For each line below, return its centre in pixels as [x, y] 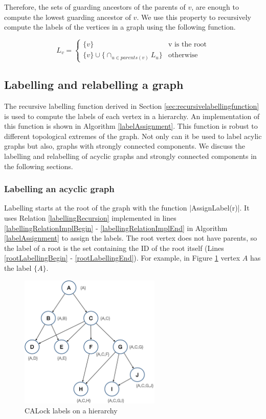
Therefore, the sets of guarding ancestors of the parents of [95, 7]
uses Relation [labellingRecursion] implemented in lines [90, 218]
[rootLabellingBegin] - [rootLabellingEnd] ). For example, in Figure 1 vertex [122, 258]
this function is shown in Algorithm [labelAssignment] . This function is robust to [131, 126]
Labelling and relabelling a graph [94, 85]
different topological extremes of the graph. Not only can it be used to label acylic [133, 136]
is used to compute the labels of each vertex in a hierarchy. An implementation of [132, 116]
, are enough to [215, 7]
